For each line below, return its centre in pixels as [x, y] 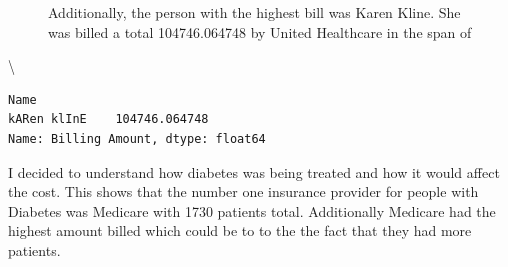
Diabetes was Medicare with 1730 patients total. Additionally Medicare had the [252, 210]
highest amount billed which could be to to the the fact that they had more [240, 230]
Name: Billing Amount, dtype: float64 [137, 138]
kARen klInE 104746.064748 [108, 119]
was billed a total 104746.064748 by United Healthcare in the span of [260, 31]
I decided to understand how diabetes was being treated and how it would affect [254, 171]
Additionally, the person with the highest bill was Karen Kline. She [254, 12]
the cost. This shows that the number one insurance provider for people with [243, 191]
